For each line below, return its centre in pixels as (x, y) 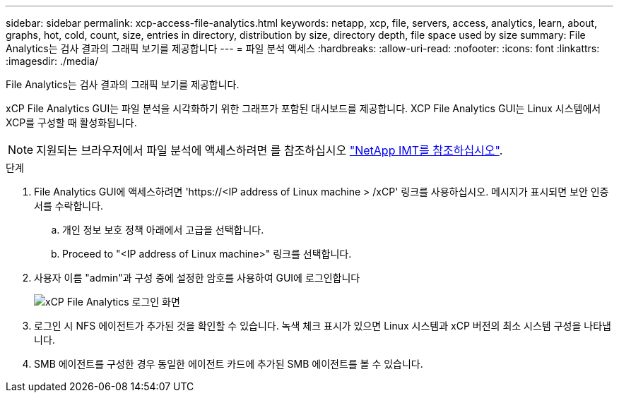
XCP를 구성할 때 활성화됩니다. (71, 122)
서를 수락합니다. (69, 206)
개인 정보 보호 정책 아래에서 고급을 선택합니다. (163, 230)
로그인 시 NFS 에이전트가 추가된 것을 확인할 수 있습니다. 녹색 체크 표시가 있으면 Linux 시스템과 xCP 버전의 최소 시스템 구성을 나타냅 (323, 326)
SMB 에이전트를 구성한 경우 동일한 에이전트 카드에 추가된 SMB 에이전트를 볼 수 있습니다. (229, 364)
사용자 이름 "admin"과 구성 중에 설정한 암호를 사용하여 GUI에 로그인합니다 (197, 278)
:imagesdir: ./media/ (52, 61)
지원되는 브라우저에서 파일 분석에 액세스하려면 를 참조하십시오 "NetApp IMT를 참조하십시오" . (270, 150)
